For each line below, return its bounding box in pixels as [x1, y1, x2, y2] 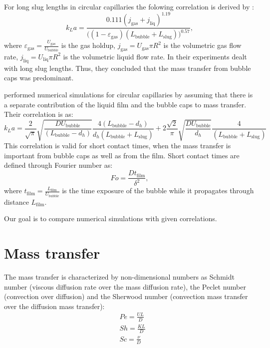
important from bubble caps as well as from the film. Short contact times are [4, 150, 240, 160]
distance [4, 196, 29, 207]
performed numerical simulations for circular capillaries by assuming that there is [4, 89, 253, 99]
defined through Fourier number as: [4, 160, 113, 170]
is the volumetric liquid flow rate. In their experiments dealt [63, 51, 247, 61]
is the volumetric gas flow [163, 40, 242, 50]
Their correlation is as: [4, 109, 73, 119]
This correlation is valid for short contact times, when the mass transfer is [4, 140, 231, 151]
